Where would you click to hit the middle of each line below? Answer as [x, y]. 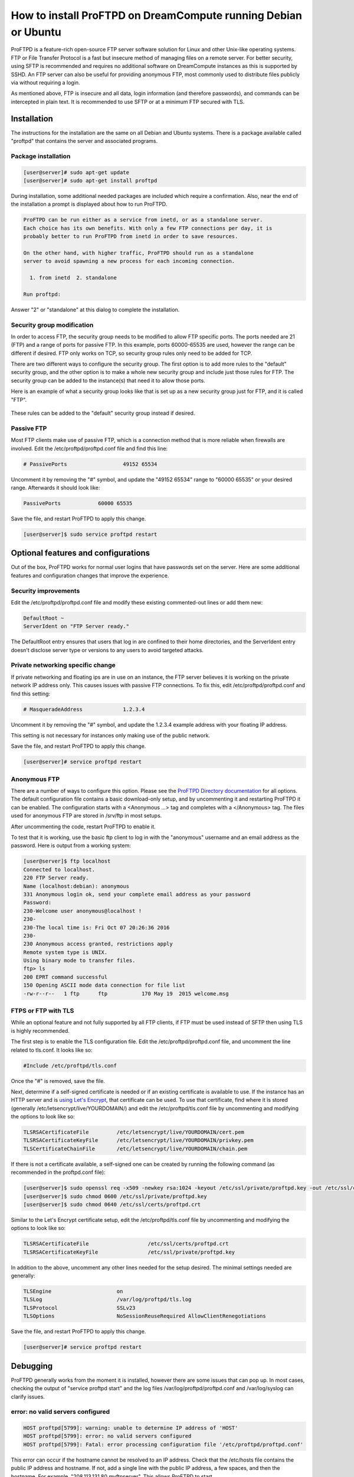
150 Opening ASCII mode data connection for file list [104, 985]
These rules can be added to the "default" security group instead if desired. [103, 413]
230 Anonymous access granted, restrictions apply [98, 944]
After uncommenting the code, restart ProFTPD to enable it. [83, 827]
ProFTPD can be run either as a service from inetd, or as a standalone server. [143, 220]
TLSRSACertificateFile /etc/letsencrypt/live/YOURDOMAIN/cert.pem [134, 1132]
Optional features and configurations [81, 553]
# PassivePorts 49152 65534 [90, 464]
